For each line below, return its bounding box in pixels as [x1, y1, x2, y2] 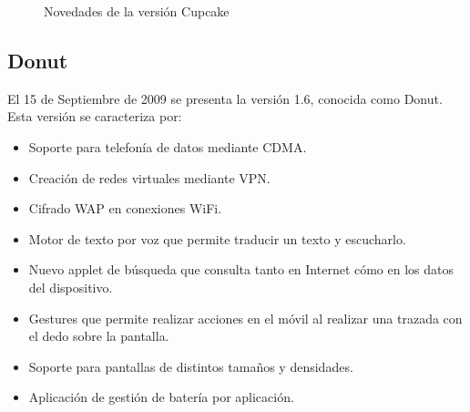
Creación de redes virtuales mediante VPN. [28, 168, 271, 187]
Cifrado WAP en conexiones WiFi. [28, 199, 222, 218]
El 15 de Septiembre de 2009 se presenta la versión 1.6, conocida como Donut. [7, 88, 443, 108]
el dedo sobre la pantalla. [28, 326, 169, 345]
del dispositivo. [28, 277, 113, 296]
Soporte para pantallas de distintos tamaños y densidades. [28, 356, 353, 376]
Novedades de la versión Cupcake [44, 2, 230, 20]
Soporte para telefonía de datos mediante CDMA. [28, 137, 307, 156]
